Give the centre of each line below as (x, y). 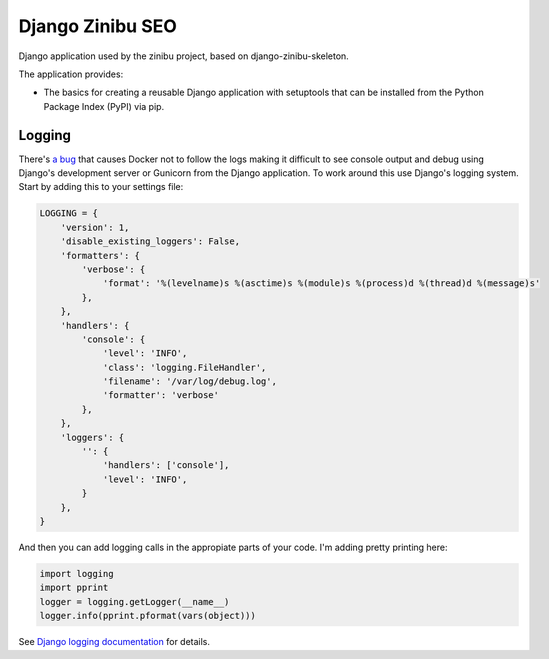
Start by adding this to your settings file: (101, 187)
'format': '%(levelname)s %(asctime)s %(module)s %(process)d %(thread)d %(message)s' (321, 283)
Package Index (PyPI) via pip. (104, 106)
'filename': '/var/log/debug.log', (189, 381)
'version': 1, (95, 227)
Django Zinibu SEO (97, 26)
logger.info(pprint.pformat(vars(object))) (148, 616)
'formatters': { (100, 255)
